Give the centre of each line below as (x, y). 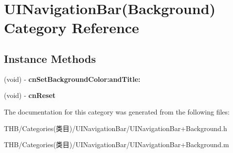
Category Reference (72, 28)
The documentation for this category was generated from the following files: (117, 111)
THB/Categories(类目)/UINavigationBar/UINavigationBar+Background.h (116, 128)
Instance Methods (50, 58)
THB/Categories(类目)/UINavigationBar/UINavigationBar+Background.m (116, 144)
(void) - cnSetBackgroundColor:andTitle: (72, 79)
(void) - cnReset (30, 95)
